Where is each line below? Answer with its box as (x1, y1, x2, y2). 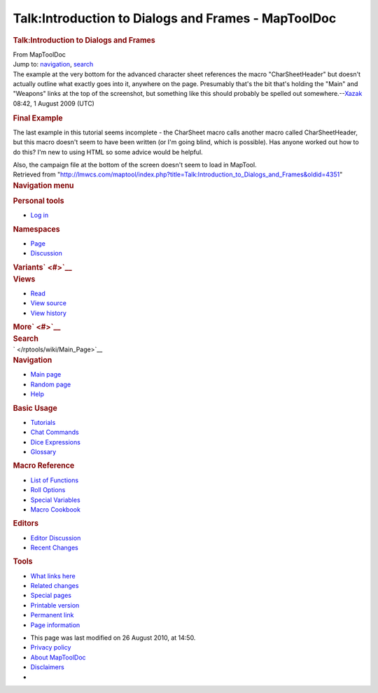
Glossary (30, 448, 57, 456)
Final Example (13, 113, 63, 122)
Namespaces (13, 224, 60, 234)
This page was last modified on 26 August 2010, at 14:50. (30, 633, 196, 642)
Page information (30, 620, 80, 629)
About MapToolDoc (30, 653, 87, 661)
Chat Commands (30, 428, 80, 437)
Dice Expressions (30, 437, 80, 446)
